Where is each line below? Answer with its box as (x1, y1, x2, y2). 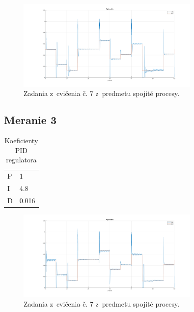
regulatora (6, 155, 37, 165)
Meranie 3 (4, 112, 56, 127)
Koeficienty (4, 135, 38, 145)
